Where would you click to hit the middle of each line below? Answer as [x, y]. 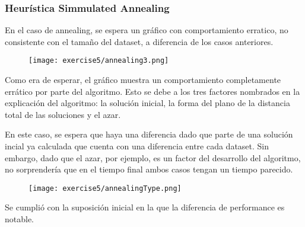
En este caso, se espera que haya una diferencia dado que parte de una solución [149, 134]
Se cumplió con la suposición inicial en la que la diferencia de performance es [145, 207]
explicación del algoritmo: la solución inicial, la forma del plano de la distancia [147, 103]
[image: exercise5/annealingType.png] [105, 188]
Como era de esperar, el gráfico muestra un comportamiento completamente [143, 80]
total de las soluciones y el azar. [63, 114]
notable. [20, 219]
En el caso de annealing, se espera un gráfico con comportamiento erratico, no [147, 30]
